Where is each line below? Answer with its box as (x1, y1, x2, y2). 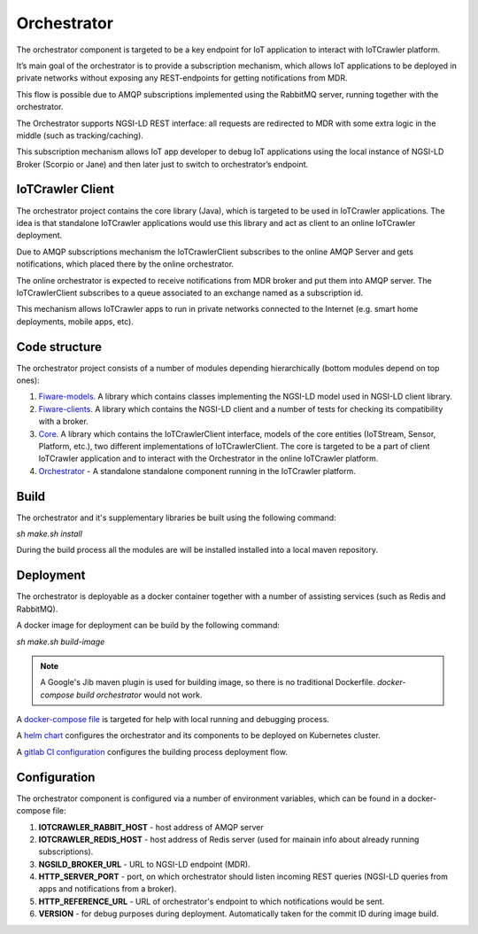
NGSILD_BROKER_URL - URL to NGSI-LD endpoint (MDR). (38, 859, 251, 869)
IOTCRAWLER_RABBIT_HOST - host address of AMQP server (38, 821, 265, 832)
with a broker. (38, 416, 89, 427)
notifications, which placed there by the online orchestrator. (16, 259, 235, 269)
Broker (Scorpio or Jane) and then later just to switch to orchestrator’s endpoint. (16, 159, 309, 169)
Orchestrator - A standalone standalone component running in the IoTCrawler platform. (38, 465, 356, 476)
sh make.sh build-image (16, 636, 105, 647)
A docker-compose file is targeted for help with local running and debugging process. (16, 714, 329, 725)
